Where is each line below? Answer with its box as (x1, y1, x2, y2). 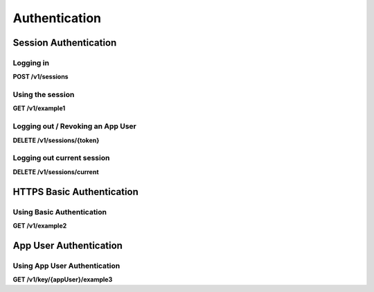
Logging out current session (12, 153, 110, 163)
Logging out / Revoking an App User (12, 121, 136, 131)
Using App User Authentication (12, 261, 121, 270)
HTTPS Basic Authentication (12, 186, 139, 198)
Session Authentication (12, 37, 117, 49)
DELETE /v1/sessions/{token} (12, 136, 100, 144)
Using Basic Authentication (12, 207, 107, 216)
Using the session (12, 90, 75, 100)
